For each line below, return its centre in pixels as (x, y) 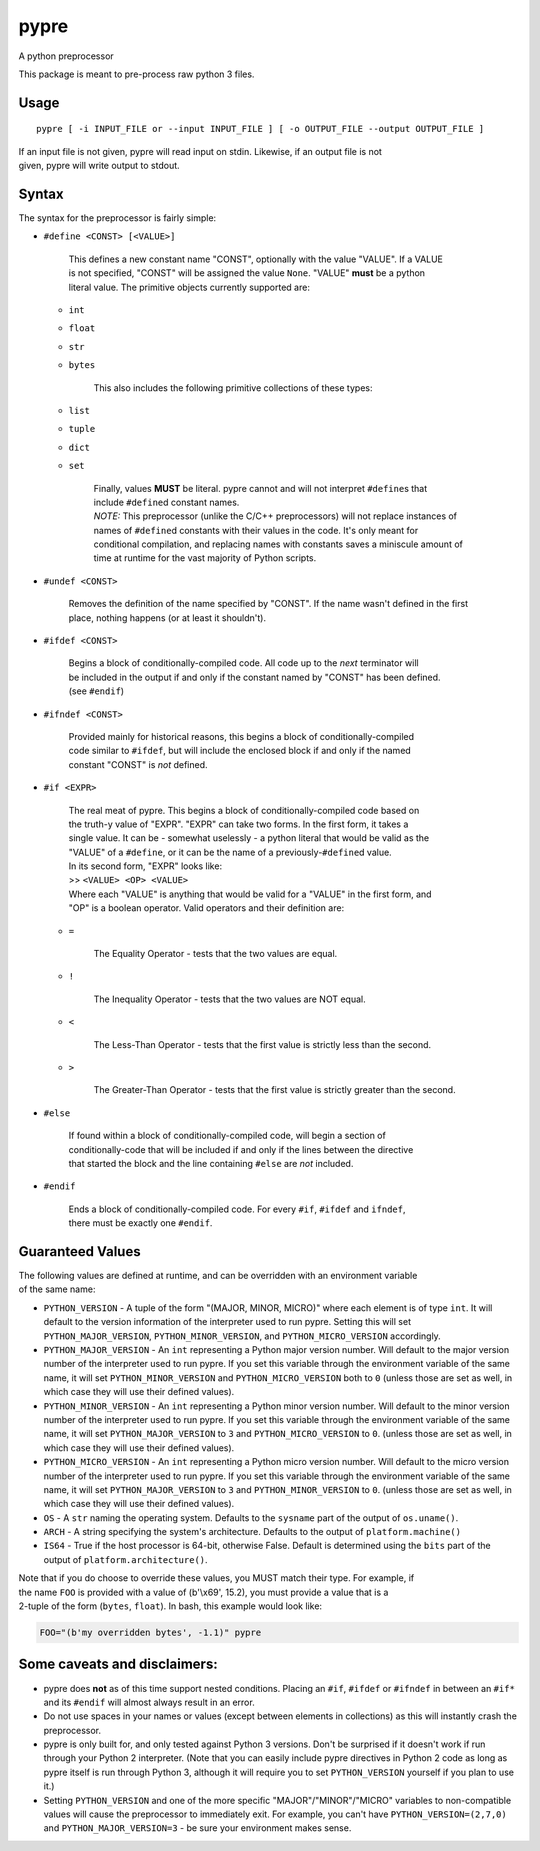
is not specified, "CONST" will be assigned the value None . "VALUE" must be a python (246, 273)
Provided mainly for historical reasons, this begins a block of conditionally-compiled (241, 736)
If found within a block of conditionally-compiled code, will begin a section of (227, 1136)
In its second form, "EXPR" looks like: (145, 866)
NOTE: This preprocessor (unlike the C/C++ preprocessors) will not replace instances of (275, 516)
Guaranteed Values (79, 1251)
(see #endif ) (96, 691)
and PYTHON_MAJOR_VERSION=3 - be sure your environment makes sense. (197, 1828)
